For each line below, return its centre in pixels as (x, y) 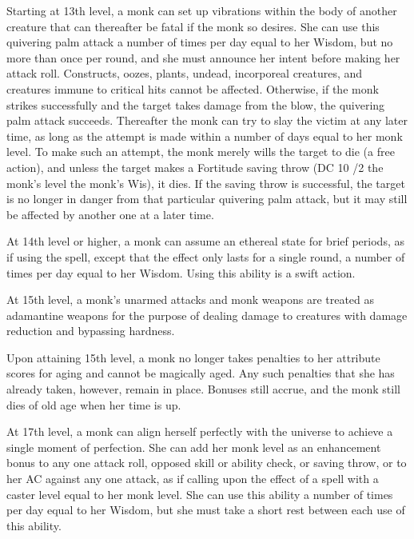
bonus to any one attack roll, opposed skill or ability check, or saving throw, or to (207, 463)
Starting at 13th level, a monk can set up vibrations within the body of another (202, 10)
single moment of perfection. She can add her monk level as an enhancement (194, 447)
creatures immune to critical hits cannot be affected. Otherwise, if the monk (193, 88)
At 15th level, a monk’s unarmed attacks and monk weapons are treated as (191, 299)
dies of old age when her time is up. (94, 404)
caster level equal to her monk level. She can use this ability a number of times (200, 494)
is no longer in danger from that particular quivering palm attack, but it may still (207, 199)
